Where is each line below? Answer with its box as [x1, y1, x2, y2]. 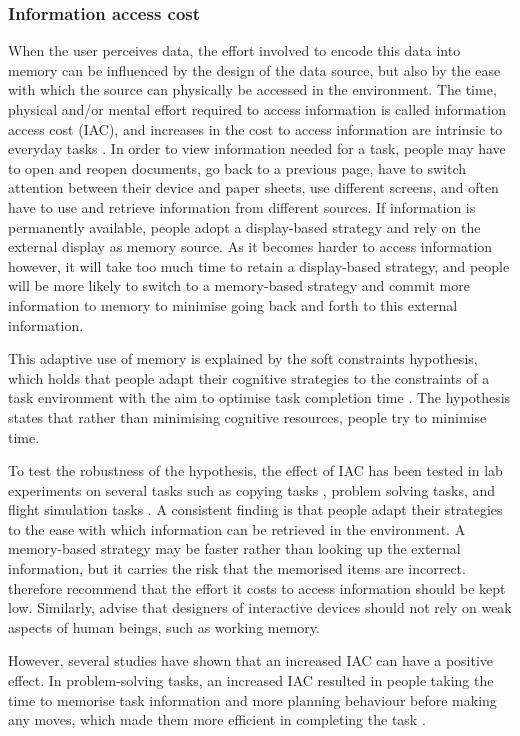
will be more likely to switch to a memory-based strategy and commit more [8, 275, 470, 296]
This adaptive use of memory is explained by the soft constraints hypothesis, [8, 348, 478, 369]
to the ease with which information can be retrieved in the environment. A [8, 518, 466, 539]
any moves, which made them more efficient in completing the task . [8, 709, 426, 730]
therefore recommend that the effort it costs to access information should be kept [8, 577, 506, 598]
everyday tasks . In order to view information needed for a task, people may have [8, 138, 506, 159]
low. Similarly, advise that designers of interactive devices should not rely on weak [8, 597, 512, 618]
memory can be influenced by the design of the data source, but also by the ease [8, 59, 501, 80]
